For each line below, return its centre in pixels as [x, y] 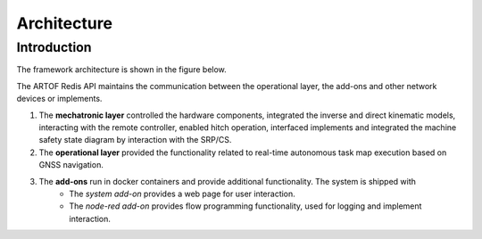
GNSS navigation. [71, 165]
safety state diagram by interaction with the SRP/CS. [135, 140]
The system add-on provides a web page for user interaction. [183, 194]
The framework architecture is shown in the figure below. [121, 70]
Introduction [54, 47]
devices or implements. [59, 99]
